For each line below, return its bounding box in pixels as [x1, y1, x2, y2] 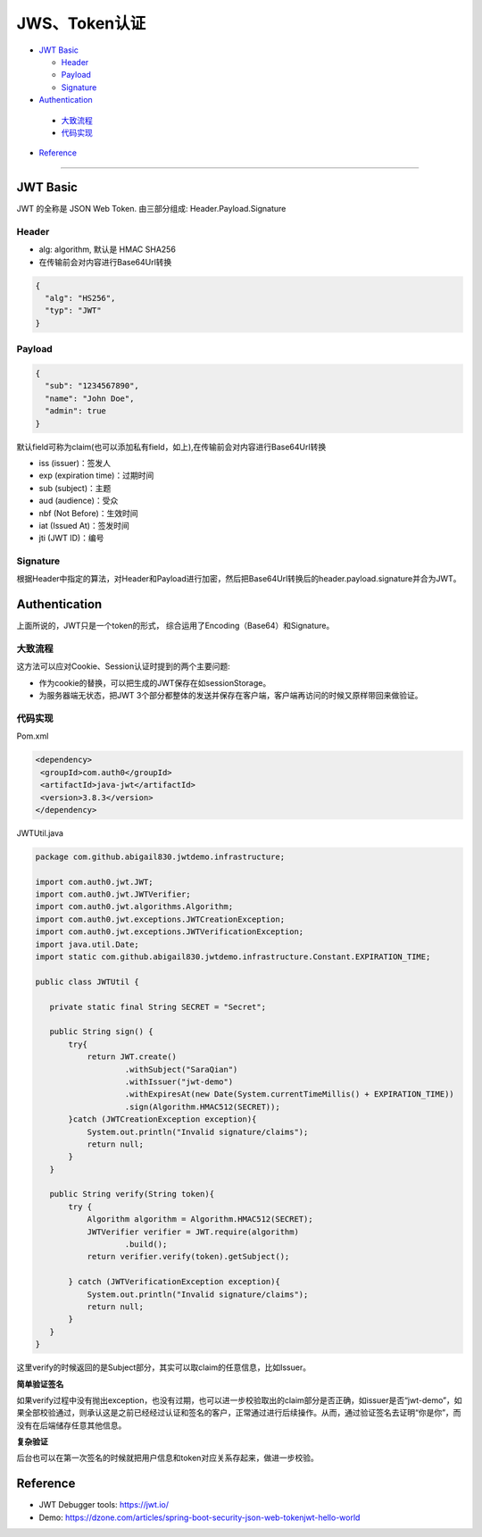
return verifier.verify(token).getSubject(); [87, 1251, 290, 1262]
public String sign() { [49, 1027, 154, 1037]
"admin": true [45, 406, 107, 416]
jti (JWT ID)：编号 [38, 532, 104, 544]
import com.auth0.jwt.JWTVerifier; [35, 890, 191, 899]
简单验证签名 [16, 1378, 64, 1389]
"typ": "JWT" [45, 305, 102, 316]
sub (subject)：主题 [38, 482, 112, 493]
